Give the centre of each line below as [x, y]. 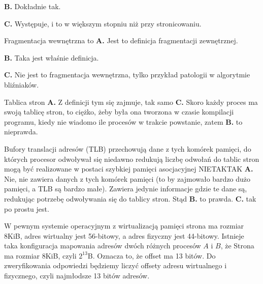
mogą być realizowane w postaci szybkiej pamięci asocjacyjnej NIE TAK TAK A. [129, 169]
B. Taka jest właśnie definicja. [52, 57]
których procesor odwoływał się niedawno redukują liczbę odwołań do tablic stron [132, 159]
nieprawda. [21, 132]
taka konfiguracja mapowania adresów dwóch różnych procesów [103, 246]
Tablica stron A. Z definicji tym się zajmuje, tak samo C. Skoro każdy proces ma [131, 102]
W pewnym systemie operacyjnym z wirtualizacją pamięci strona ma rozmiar [124, 226]
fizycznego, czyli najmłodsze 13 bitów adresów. [77, 276]
